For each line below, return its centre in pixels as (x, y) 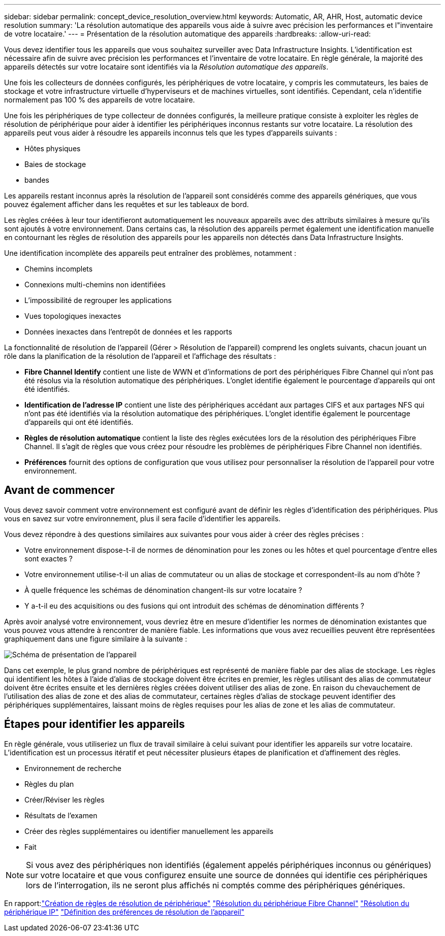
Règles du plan (49, 784)
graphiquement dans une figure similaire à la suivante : (96, 639)
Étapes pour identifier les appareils (94, 724)
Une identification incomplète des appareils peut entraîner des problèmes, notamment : (150, 253)
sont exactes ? (49, 558)
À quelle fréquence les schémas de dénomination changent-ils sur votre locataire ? (163, 590)
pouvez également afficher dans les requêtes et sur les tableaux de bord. (126, 204)
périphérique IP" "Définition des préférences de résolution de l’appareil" (124, 912)
